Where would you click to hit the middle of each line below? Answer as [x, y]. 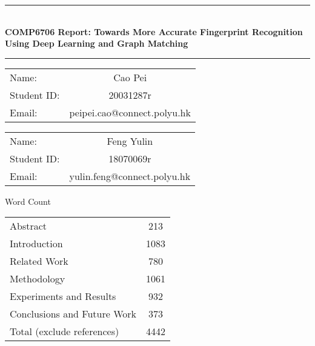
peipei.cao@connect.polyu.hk [130, 112]
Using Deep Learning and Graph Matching [97, 43]
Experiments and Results [63, 296]
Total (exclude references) [65, 331]
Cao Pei [130, 77]
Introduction [36, 244]
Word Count [28, 201]
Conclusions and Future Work [73, 314]
